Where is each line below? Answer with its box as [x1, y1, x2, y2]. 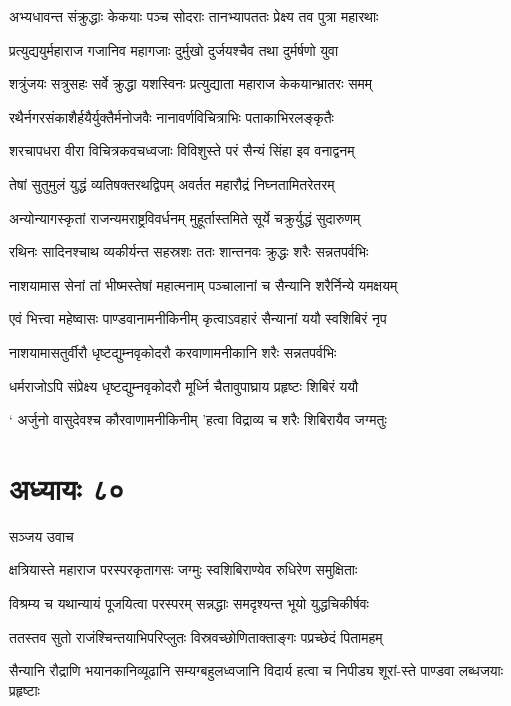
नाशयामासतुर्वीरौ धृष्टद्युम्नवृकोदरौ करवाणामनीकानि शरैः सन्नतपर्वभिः [9, 341, 337, 362]
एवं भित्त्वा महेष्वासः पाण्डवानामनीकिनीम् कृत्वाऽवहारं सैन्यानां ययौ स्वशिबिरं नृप [9, 308, 387, 329]
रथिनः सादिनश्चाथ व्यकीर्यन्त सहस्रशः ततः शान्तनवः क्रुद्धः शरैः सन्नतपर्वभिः [9, 241, 369, 262]
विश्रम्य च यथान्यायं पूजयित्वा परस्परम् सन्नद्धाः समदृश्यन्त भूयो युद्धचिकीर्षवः [9, 593, 369, 614]
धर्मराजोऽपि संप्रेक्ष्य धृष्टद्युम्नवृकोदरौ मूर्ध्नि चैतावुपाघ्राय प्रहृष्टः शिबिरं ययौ [9, 375, 359, 396]
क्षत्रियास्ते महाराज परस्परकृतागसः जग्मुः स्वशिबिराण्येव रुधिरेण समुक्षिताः [9, 559, 358, 580]
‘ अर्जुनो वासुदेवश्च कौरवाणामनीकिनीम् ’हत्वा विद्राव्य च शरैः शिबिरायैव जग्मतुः [9, 409, 387, 430]
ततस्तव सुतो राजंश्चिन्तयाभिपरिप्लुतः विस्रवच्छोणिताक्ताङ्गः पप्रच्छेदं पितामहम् [9, 626, 383, 647]
